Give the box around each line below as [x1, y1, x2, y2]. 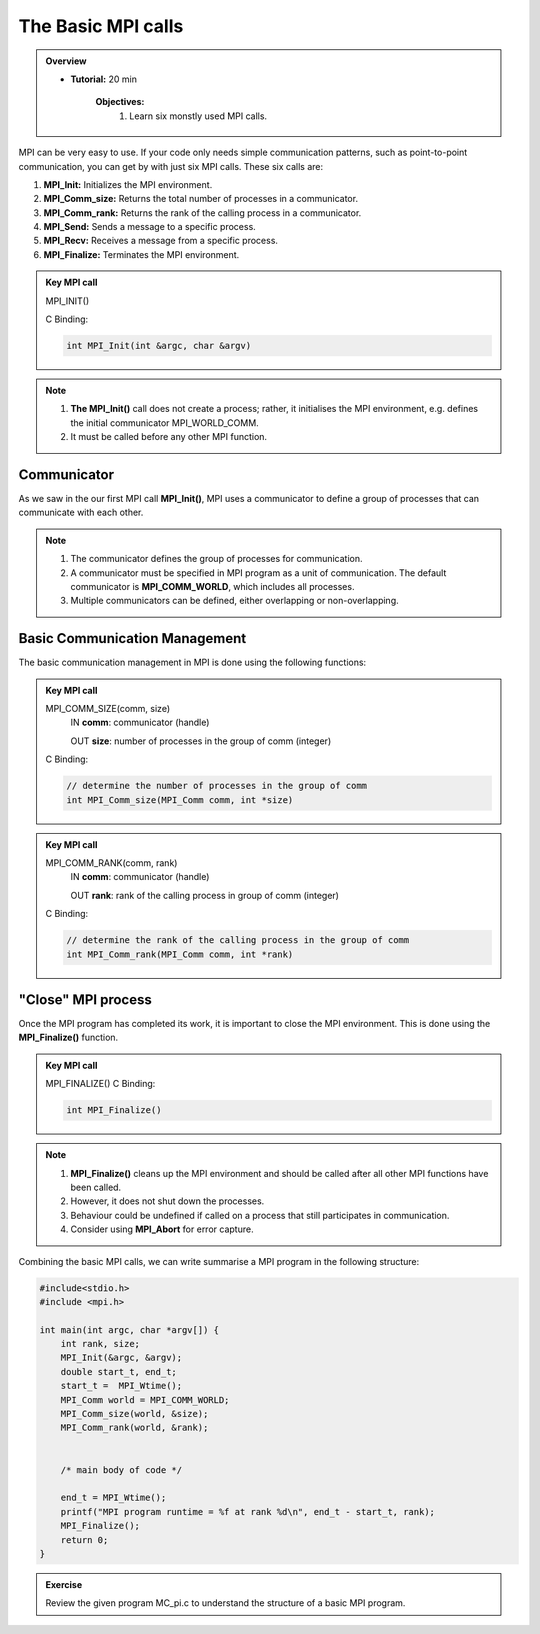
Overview [45, 55, 87, 67]
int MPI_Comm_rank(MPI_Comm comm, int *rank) [66, 948, 294, 960]
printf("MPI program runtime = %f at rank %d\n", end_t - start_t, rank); [60, 1506, 435, 1517]
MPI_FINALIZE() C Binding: [45, 1078, 156, 1090]
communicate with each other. [18, 506, 144, 519]
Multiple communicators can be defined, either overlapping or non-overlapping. [70, 595, 399, 607]
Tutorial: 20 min [70, 73, 137, 85]
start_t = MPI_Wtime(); [60, 1380, 183, 1392]
